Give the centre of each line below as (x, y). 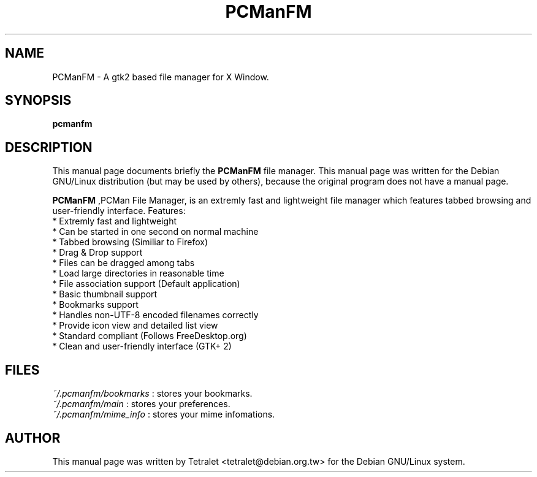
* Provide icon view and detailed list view (135, 326)
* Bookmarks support (95, 305)
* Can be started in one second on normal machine (155, 232)
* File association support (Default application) (146, 284)
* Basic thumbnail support (105, 294)
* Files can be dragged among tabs (124, 263)
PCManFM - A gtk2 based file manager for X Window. (161, 77)
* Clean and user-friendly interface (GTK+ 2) (142, 346)
